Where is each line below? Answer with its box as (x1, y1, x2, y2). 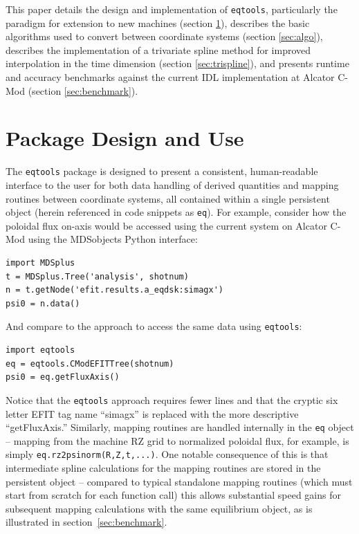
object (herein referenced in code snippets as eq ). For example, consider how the (6, 205, 347, 219)
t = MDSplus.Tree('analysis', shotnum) (6, 271, 189, 282)
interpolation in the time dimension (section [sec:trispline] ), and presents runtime (6, 56, 349, 71)
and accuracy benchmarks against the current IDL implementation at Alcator (6, 70, 335, 84)
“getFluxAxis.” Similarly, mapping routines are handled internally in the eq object (6, 420, 354, 434)
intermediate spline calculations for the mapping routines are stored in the (6, 461, 321, 475)
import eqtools (6, 345, 75, 356)
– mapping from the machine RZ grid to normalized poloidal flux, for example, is (6, 433, 349, 448)
